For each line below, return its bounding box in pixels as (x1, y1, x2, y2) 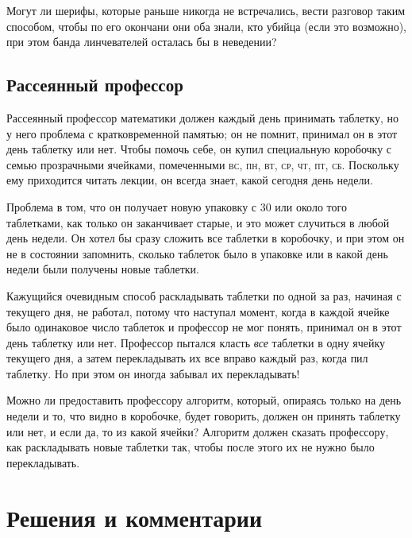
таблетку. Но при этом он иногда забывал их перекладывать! (6, 365, 300, 381)
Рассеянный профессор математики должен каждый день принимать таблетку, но (6, 109, 399, 126)
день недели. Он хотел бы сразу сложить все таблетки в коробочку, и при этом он (6, 230, 405, 246)
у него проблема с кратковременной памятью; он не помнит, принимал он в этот (6, 125, 398, 141)
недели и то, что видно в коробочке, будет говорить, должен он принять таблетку (6, 408, 401, 424)
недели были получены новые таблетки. (6, 261, 199, 277)
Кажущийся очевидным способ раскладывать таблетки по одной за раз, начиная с (6, 287, 402, 304)
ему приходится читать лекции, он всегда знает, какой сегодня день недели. (6, 172, 373, 188)
